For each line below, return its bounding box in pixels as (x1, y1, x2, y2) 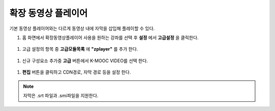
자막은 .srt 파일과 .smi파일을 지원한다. (23, 92, 99, 98)
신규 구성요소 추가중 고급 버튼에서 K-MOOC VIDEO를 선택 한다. (22, 57, 148, 63)
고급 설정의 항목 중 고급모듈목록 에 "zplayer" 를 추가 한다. (22, 46, 139, 52)
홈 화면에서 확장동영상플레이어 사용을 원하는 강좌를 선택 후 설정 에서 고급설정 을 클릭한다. (22, 34, 199, 41)
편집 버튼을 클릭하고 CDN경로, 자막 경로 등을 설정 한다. (22, 69, 131, 76)
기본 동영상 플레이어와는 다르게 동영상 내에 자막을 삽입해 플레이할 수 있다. (9, 25, 155, 31)
